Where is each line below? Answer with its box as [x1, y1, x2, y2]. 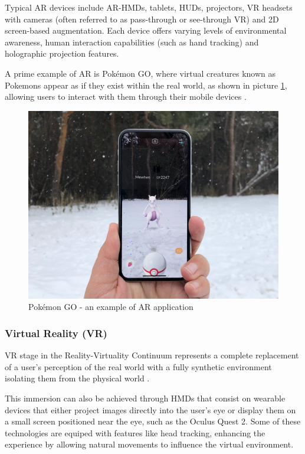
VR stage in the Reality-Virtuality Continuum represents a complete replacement [5, 349, 299, 361]
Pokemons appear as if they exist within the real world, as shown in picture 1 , [5, 79, 287, 91]
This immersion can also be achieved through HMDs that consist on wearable [5, 391, 286, 404]
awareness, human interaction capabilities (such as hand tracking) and [5, 35, 259, 48]
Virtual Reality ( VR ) [5, 325, 107, 340]
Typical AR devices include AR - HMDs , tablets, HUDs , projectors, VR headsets [5, 1, 293, 13]
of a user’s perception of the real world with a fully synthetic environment [5, 360, 272, 373]
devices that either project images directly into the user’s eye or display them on [5, 403, 296, 416]
